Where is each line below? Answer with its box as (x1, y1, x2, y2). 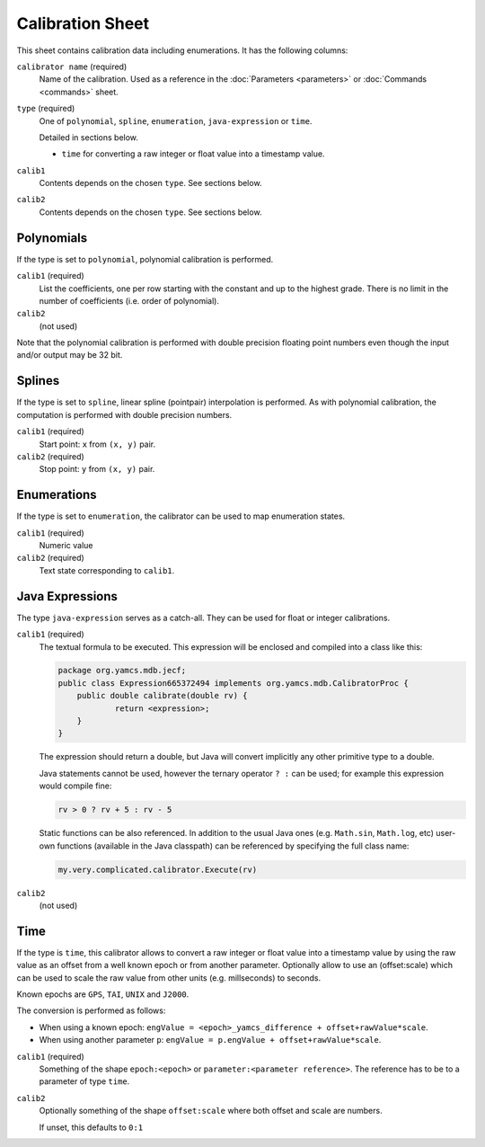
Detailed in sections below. (39, 131, 139, 143)
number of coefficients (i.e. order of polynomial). (39, 295, 220, 306)
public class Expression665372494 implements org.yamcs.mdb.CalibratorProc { (57, 678, 409, 688)
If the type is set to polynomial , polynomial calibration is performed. (16, 253, 274, 264)
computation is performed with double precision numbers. (16, 409, 233, 420)
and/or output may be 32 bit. (16, 350, 123, 360)
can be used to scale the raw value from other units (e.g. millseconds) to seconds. (16, 972, 322, 983)
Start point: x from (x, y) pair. (39, 439, 156, 449)
